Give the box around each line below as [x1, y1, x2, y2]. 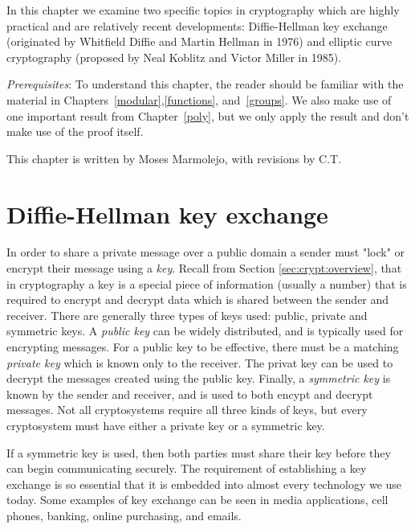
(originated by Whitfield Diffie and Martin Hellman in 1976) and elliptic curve [6, 33, 393, 50]
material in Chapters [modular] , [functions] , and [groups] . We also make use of [6, 91, 392, 108]
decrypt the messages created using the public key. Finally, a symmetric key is [6, 370, 391, 387]
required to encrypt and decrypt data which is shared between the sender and [6, 291, 389, 308]
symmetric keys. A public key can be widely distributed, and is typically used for [6, 322, 404, 339]
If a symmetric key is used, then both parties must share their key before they [6, 444, 391, 461]
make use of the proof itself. [6, 123, 144, 140]
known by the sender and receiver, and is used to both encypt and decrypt [6, 385, 373, 402]
